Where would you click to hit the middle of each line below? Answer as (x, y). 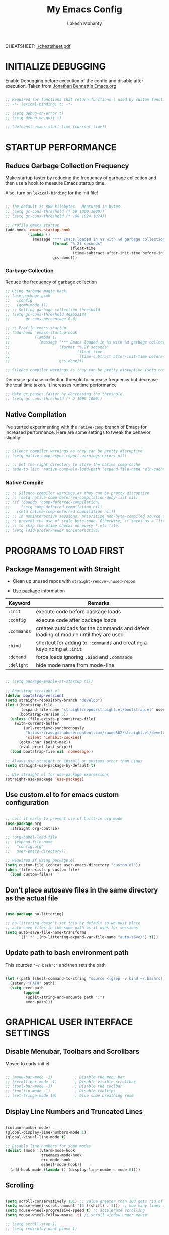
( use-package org (23, 824)
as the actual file (32, 898)
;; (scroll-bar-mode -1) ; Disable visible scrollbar (71, 1082)
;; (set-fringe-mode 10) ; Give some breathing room (70, 1096)
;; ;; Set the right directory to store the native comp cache (73, 465)
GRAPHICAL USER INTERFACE (69, 1022)
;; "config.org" (24, 847)
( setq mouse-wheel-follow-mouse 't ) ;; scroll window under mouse (76, 1215)
